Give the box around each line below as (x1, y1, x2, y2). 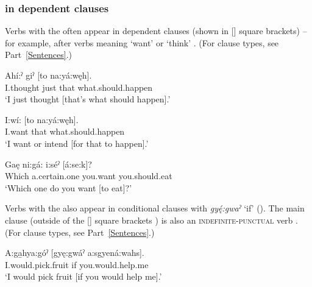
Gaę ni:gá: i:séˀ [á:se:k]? (5, 157, 92, 170)
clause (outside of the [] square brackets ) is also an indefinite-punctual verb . (5, 213, 298, 226)
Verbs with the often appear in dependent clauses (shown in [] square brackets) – (5, 24, 307, 37)
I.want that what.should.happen (5, 125, 125, 138)
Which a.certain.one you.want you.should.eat (5, 169, 172, 182)
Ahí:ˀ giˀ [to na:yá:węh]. (5, 69, 92, 81)
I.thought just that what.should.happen (5, 80, 153, 93)
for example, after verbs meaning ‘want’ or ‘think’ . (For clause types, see (5, 36, 279, 49)
